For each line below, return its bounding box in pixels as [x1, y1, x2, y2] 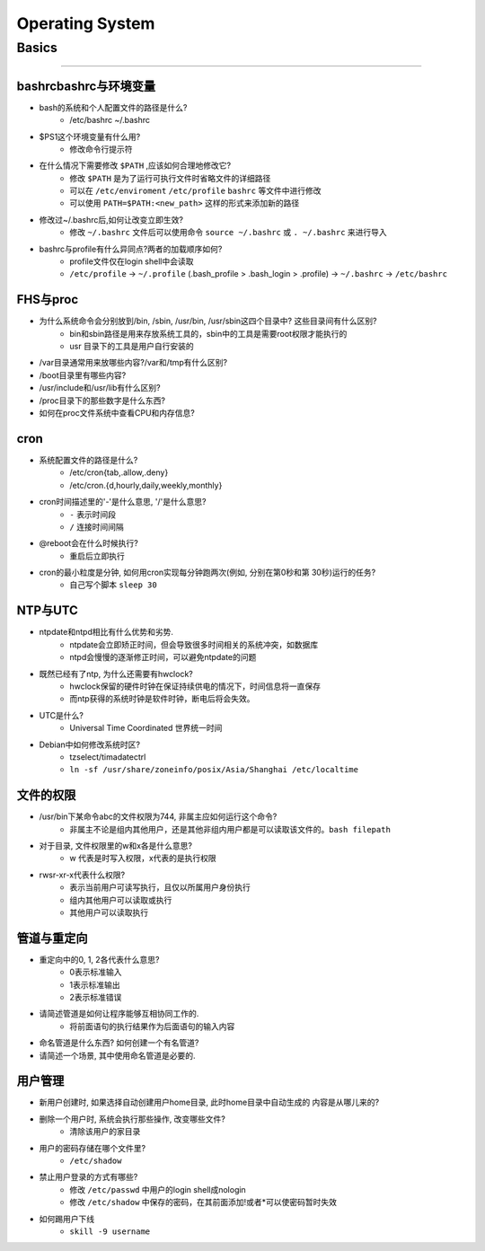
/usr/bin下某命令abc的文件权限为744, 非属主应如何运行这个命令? [39, 811, 278, 822]
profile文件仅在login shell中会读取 [69, 256, 194, 267]
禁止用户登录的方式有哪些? [39, 1172, 138, 1183]
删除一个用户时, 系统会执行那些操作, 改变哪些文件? [39, 1114, 226, 1124]
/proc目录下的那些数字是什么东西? [39, 395, 166, 406]
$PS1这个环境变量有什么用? [39, 131, 141, 142]
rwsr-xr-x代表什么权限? [39, 869, 126, 880]
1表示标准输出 [69, 979, 120, 990]
